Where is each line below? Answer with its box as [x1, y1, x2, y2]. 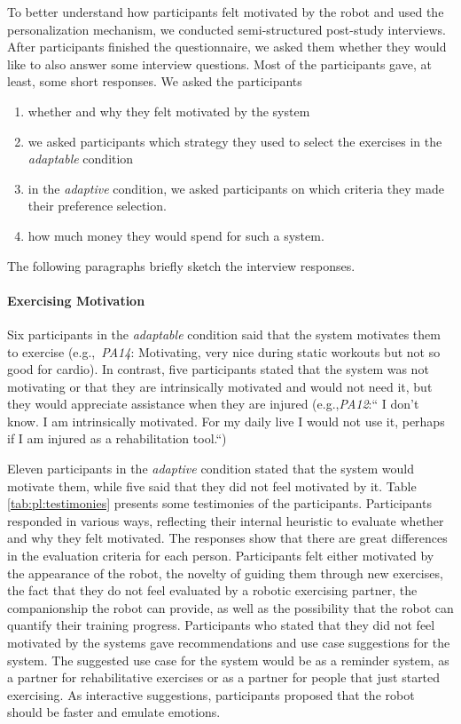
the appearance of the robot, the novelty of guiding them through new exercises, [7, 563, 443, 582]
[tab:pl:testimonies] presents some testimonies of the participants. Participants [7, 494, 432, 513]
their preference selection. [27, 196, 167, 215]
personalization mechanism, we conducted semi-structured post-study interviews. [7, 20, 446, 38]
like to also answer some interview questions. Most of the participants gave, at [7, 54, 432, 73]
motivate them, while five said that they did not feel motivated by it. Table [7, 476, 417, 495]
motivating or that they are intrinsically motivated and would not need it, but [7, 377, 433, 395]
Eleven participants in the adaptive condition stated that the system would [7, 459, 414, 478]
